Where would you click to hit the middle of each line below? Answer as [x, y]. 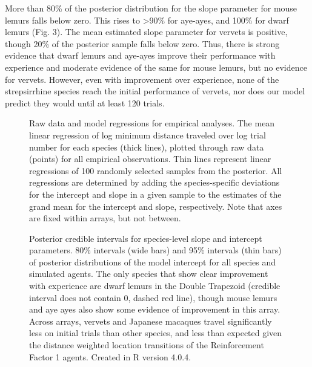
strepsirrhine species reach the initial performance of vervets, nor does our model [155, 91]
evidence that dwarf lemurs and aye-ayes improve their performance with [140, 55]
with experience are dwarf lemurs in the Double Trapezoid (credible [155, 286]
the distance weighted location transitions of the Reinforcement [147, 345]
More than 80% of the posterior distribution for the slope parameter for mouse [151, 8]
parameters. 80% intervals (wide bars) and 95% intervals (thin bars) [155, 250]
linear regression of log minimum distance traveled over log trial [148, 135]
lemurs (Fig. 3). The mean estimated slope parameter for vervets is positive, [146, 32]
